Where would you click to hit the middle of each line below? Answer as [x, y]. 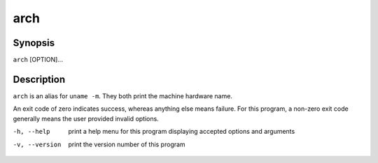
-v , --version [37, 144]
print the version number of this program [127, 144]
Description [39, 79]
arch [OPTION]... [38, 60]
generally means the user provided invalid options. [86, 118]
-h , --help [31, 132]
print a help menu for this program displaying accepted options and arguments [182, 132]
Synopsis [34, 43]
